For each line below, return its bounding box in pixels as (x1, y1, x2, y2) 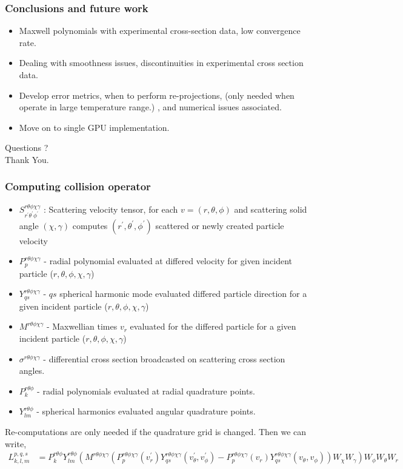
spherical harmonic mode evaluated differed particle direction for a (59, 287, 307, 300)
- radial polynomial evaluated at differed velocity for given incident (44, 254, 292, 267)
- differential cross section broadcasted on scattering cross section (43, 352, 285, 365)
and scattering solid (234, 202, 307, 215)
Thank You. (5, 153, 49, 165)
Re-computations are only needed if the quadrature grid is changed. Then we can (5, 425, 307, 438)
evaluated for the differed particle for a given (130, 320, 296, 333)
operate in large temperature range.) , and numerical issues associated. (19, 101, 282, 113)
